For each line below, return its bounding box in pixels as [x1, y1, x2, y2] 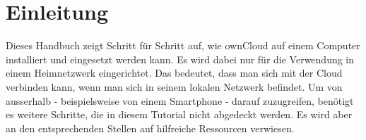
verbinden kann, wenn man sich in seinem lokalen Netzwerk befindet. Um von [6, 79, 343, 94]
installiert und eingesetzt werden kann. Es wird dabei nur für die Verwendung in [6, 51, 355, 66]
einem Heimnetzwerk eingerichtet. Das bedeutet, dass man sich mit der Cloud [6, 65, 343, 80]
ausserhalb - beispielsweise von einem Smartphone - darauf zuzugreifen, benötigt [6, 93, 354, 108]
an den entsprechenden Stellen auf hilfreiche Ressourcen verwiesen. [6, 120, 295, 135]
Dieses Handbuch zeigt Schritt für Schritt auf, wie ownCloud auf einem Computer [6, 38, 360, 53]
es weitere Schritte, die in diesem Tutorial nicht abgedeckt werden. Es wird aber [6, 107, 353, 122]
